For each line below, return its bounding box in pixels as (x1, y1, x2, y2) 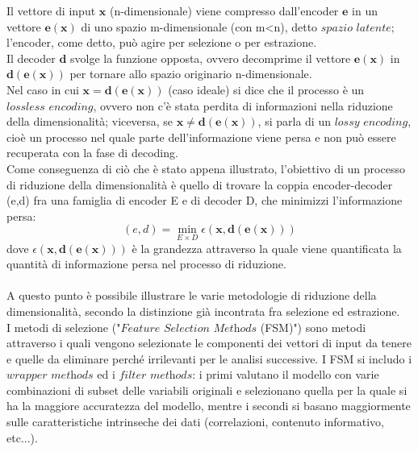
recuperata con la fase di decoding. (6, 144, 178, 161)
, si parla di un (257, 113, 331, 130)
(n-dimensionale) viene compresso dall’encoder (109, 2, 339, 19)
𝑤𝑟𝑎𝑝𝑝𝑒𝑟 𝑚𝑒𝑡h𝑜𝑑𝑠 (6, 370, 94, 382)
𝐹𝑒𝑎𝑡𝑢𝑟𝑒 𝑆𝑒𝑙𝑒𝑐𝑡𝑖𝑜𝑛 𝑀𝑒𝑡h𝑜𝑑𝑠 (120, 322, 257, 334)
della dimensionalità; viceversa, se (6, 113, 173, 130)
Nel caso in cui (6, 81, 79, 97)
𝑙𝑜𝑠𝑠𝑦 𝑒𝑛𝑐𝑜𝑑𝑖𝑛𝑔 (334, 117, 408, 129)
